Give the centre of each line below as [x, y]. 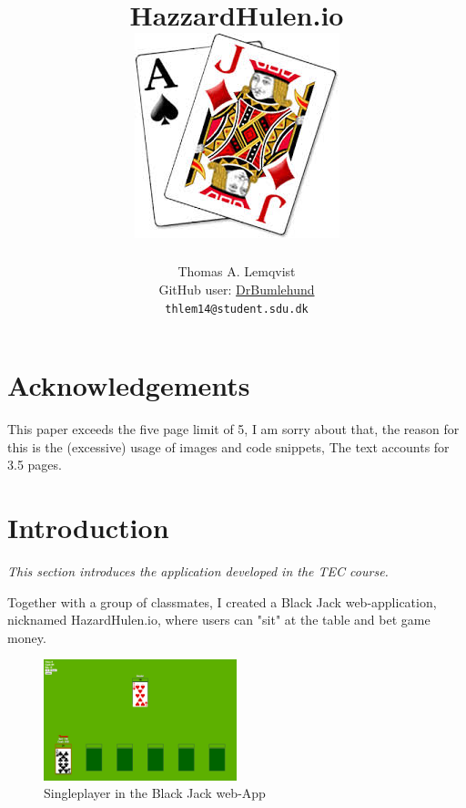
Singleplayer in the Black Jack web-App [155, 793]
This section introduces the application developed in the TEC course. [198, 571]
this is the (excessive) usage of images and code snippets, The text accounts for [228, 446]
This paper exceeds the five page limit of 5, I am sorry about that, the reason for [233, 429]
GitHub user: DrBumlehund [237, 289]
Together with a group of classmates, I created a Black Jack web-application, [222, 601]
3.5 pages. [35, 465]
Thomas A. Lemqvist [237, 271]
